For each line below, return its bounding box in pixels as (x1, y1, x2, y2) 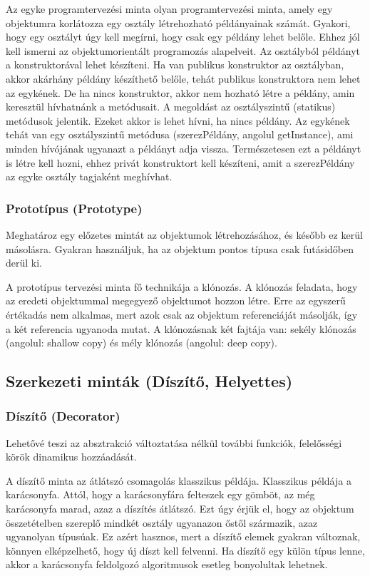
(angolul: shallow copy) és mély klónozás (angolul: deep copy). (6, 335, 277, 350)
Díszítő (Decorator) (6, 407, 120, 425)
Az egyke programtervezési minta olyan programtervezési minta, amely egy (6, 1, 333, 16)
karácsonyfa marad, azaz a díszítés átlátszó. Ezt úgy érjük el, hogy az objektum (6, 501, 354, 516)
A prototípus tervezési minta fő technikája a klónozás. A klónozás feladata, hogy (6, 279, 358, 294)
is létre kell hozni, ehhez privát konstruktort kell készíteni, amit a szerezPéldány (6, 155, 355, 170)
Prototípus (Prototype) (6, 199, 143, 217)
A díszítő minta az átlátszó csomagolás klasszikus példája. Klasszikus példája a (6, 473, 351, 488)
